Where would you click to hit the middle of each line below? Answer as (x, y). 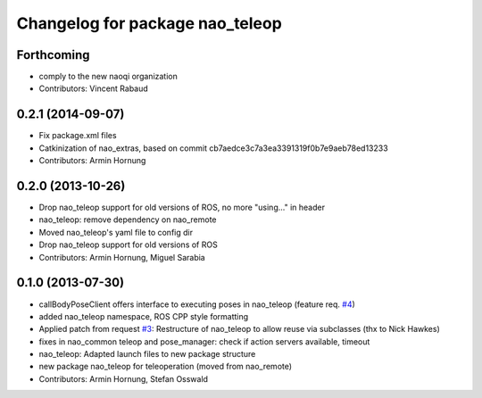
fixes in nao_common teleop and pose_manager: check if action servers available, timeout (204, 341)
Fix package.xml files (78, 136)
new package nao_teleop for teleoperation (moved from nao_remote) (166, 367)
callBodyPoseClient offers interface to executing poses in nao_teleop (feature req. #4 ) (197, 304)
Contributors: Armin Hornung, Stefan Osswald (124, 378)
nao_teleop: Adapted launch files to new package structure (147, 354)
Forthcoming (53, 55)
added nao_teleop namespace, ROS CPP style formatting (144, 316)
